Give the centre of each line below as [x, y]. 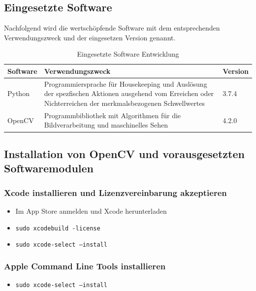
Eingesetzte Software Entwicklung [128, 54]
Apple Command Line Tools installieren [85, 266]
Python [18, 93]
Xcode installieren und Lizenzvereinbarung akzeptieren [115, 192]
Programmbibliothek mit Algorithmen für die [112, 115]
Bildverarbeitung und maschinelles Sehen [106, 125]
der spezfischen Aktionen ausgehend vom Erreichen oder [129, 93]
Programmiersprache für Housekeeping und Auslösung [126, 83]
